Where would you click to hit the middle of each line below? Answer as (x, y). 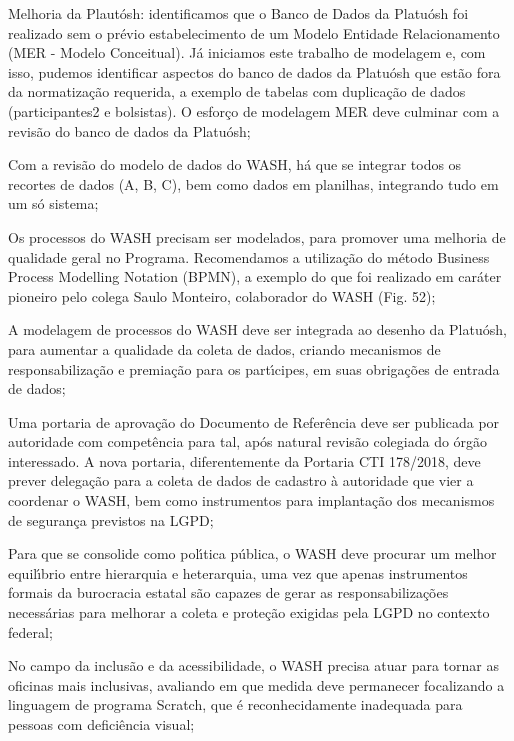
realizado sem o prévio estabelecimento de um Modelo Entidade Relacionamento (254, 32)
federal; (30, 631)
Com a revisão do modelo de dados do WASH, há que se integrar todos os (235, 164)
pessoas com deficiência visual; (101, 724)
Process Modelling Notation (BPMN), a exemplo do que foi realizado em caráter (255, 276)
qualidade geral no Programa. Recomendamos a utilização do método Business (249, 256)
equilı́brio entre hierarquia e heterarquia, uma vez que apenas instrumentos (238, 572)
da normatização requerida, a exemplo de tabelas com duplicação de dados (237, 91)
